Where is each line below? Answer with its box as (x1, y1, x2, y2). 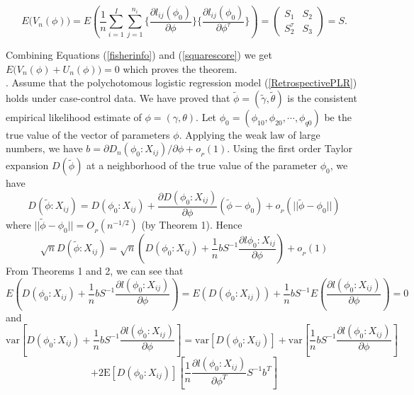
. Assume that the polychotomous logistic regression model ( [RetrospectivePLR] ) (6, 75, 357, 90)
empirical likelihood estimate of (6, 109, 142, 124)
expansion (6, 158, 49, 173)
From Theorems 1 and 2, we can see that (6, 263, 184, 278)
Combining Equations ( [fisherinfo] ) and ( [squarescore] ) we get (6, 47, 272, 62)
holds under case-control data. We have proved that (6, 90, 230, 105)
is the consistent (287, 90, 357, 105)
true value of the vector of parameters (6, 127, 170, 142)
